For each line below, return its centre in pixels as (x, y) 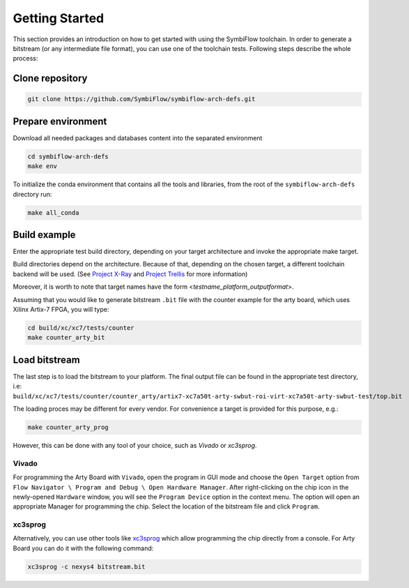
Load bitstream (46, 360)
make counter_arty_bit (66, 338)
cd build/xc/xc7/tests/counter (81, 328)
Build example (44, 235)
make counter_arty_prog (68, 428)
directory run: (32, 194)
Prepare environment (60, 121)
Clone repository (50, 78)
